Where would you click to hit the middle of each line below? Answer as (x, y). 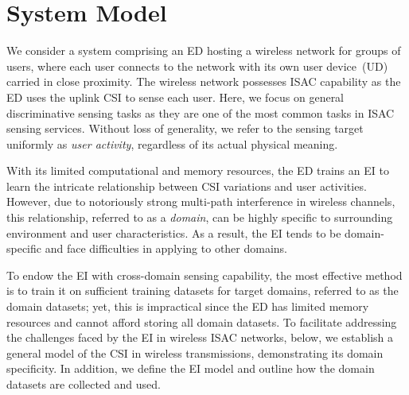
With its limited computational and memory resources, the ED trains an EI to (198, 170)
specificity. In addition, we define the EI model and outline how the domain (191, 368)
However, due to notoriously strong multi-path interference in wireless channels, (201, 201)
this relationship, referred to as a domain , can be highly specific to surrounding (200, 217)
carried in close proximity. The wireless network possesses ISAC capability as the (204, 81)
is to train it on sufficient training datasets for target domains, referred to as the (203, 290)
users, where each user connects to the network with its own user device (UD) (197, 66)
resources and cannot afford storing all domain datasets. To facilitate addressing (202, 321)
